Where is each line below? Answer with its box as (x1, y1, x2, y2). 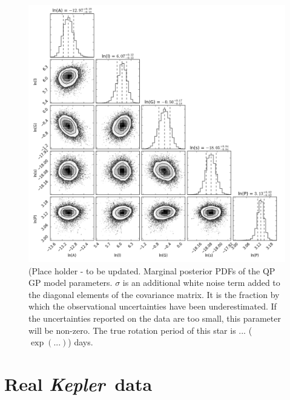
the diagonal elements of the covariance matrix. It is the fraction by (28, 288, 280, 300)
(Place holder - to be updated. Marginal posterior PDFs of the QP (28, 264, 275, 277)
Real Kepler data (4, 371, 153, 396)
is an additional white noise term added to (122, 276, 280, 289)
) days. (68, 336, 93, 348)
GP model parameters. (28, 276, 113, 289)
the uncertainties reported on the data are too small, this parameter (28, 311, 281, 324)
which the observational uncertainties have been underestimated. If (28, 300, 277, 313)
